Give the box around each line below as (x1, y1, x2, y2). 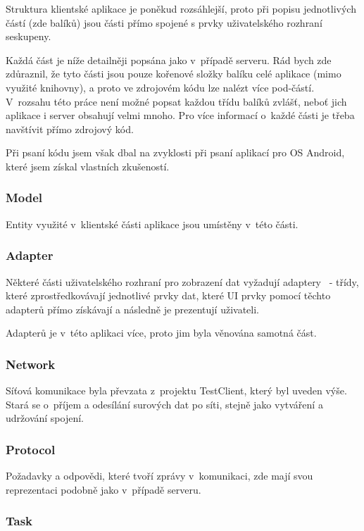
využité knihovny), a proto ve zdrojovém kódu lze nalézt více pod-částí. (6, 80, 315, 94)
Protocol (6, 440, 56, 458)
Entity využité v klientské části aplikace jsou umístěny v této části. (6, 216, 299, 231)
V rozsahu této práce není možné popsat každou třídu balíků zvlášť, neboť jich (6, 94, 347, 108)
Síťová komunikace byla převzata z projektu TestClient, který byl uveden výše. (6, 383, 347, 398)
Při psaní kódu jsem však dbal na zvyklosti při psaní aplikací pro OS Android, (6, 145, 345, 160)
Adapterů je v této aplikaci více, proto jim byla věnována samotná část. (6, 325, 317, 340)
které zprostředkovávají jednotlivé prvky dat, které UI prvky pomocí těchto (6, 288, 331, 303)
